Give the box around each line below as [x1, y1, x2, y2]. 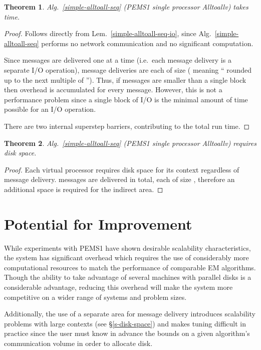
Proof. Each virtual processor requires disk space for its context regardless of [4, 164, 239, 174]
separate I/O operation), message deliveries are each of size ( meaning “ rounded [4, 64, 252, 75]
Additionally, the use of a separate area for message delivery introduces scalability [4, 308, 255, 319]
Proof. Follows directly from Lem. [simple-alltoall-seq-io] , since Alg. [4, 28, 211, 39]
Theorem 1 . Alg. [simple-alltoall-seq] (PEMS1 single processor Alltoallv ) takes [4, 2, 248, 12]
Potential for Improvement [4, 213, 192, 234]
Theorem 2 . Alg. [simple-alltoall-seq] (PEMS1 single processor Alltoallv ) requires [4, 137, 256, 148]
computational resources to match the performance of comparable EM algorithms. [4, 262, 256, 272]
